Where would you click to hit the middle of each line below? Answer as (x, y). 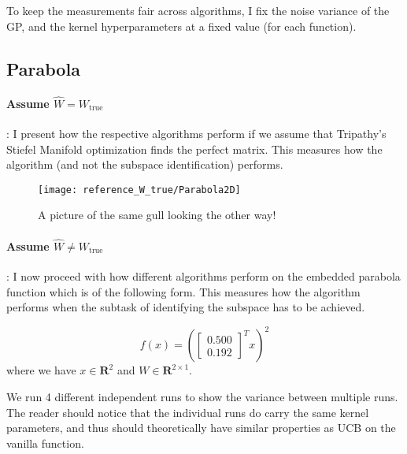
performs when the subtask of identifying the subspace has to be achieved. (186, 307)
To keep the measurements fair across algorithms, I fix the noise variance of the (198, 10)
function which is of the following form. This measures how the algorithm (183, 291)
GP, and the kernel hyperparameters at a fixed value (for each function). (181, 26)
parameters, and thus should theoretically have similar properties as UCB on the (201, 428)
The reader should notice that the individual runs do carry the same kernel (188, 412)
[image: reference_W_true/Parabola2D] (139, 190)
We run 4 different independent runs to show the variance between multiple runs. (202, 396)
